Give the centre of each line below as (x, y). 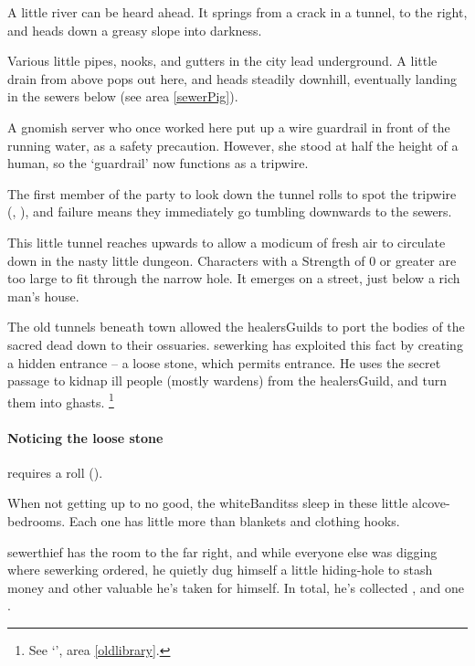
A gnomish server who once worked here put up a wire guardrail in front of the (229, 127)
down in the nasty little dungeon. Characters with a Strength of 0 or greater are (232, 260)
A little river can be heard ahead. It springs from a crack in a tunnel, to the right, (237, 12)
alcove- (431, 503)
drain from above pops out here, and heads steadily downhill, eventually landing (232, 78)
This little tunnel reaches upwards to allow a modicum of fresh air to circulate (227, 242)
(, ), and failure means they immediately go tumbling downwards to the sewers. (230, 211)
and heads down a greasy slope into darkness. (135, 30)
